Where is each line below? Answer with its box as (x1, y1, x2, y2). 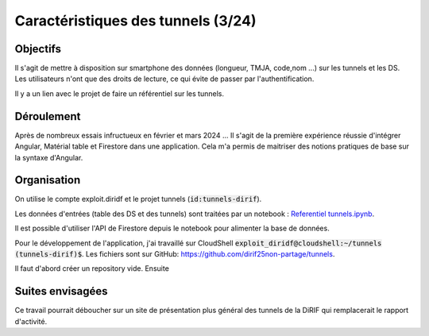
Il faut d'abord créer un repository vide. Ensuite (14, 264, 170, 273)
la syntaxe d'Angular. (14, 153, 83, 162)
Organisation (14, 173, 81, 187)
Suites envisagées (14, 284, 108, 298)
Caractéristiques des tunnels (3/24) (14, 12, 257, 29)
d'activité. (14, 316, 48, 326)
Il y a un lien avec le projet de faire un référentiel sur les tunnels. (14, 88, 224, 98)
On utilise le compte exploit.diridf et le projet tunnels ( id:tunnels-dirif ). (14, 195, 262, 204)
